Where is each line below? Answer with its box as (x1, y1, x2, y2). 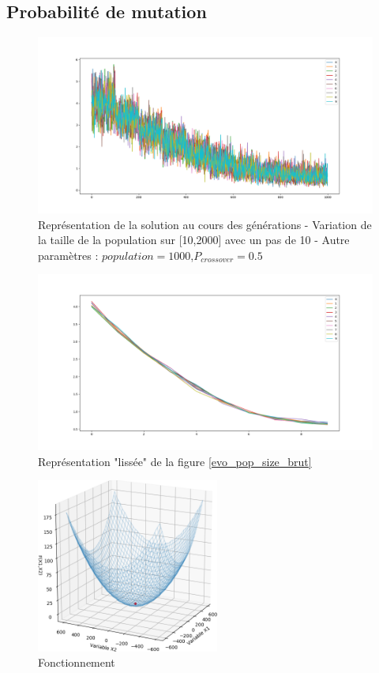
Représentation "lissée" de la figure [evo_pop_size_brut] (38, 453, 312, 469)
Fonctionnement (38, 654, 115, 671)
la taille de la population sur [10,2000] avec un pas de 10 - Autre (38, 231, 350, 248)
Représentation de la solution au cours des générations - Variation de (38, 216, 372, 232)
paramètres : (38, 246, 99, 263)
